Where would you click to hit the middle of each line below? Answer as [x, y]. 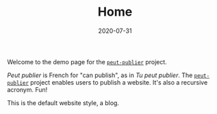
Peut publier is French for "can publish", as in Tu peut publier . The [100, 75]
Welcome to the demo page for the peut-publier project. [87, 61]
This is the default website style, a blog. [63, 102]
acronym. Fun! [27, 89]
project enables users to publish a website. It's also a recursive [119, 82]
